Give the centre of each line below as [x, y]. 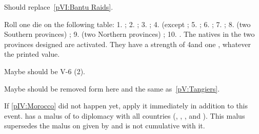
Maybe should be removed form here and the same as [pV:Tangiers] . [112, 88]
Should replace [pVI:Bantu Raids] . [59, 7]
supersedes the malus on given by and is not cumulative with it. [105, 126]
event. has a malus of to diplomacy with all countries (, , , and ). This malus [125, 115]
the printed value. [32, 54]
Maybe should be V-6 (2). [45, 71]
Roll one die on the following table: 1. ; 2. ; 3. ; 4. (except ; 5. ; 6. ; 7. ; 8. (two [127, 24]
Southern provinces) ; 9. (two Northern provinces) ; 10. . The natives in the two [129, 34]
